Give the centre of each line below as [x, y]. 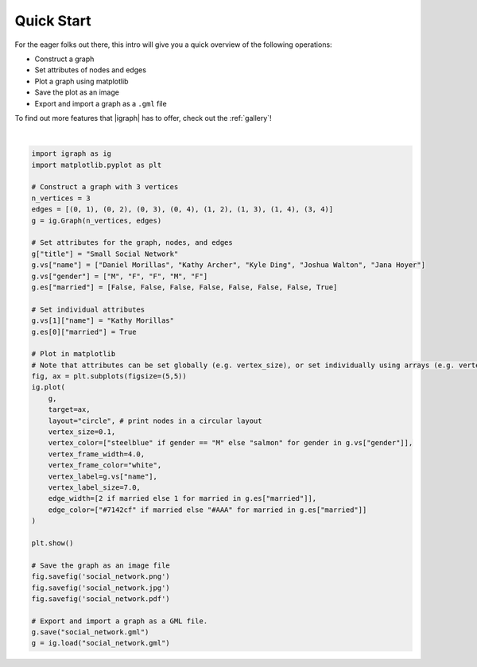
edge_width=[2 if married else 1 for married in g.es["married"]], [182, 498]
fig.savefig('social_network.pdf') [101, 599]
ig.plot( [48, 387]
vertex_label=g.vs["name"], [103, 476]
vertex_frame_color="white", [105, 465]
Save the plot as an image [77, 92]
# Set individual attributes [88, 309]
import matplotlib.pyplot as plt [97, 165]
